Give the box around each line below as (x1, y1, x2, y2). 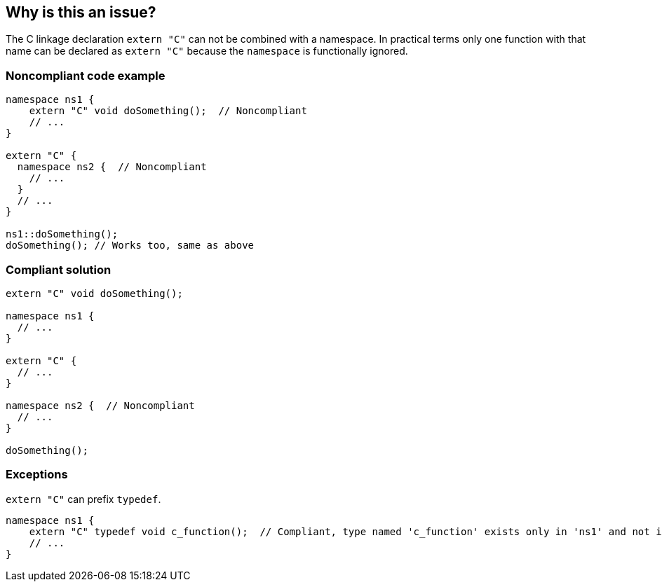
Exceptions (6, 467, 68, 482)
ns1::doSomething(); (6, 228, 119, 240)
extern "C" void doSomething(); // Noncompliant (29, 105, 307, 117)
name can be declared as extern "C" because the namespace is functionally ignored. (6, 45, 408, 57)
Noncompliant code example (6, 68, 165, 83)
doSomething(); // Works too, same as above (6, 240, 255, 251)
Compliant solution (6, 262, 112, 277)
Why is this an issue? (6, 4, 156, 21)
